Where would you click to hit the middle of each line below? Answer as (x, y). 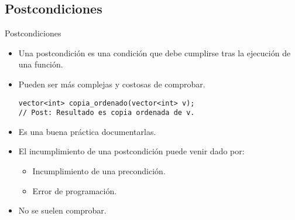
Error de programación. (75, 190)
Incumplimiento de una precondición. (99, 171)
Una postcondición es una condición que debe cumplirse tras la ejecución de (155, 53)
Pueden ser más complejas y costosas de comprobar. (112, 84)
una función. (41, 64)
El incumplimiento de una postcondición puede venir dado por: (131, 151)
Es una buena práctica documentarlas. (87, 131)
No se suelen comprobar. (62, 210)
